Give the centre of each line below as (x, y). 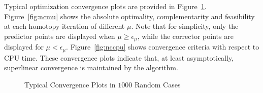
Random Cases (157, 84)
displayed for (24, 47)
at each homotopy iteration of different (64, 26)
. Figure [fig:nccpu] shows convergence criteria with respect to (163, 47)
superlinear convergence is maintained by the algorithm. (91, 67)
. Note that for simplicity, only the (185, 26)
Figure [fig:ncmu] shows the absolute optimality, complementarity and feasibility (129, 16)
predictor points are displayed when (60, 36)
